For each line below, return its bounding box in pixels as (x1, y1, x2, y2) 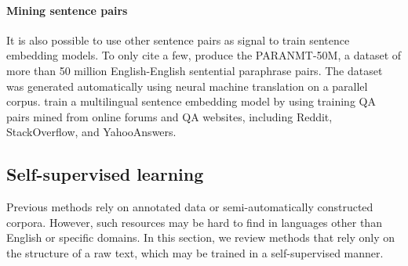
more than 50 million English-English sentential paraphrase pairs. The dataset (6, 62, 383, 78)
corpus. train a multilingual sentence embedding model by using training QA (6, 93, 376, 110)
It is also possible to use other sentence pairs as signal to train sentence (6, 31, 350, 48)
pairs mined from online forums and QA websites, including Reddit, (6, 108, 333, 124)
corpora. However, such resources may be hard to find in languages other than (6, 214, 382, 230)
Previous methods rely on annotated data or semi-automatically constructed (6, 199, 373, 215)
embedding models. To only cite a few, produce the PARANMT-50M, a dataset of (6, 47, 402, 63)
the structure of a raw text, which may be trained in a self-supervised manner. (6, 244, 384, 261)
